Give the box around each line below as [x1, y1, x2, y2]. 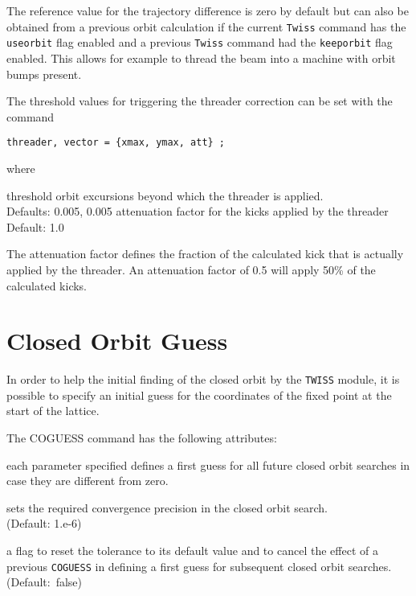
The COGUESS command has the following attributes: [6, 430, 277, 446]
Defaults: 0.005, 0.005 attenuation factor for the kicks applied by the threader [6, 203, 389, 220]
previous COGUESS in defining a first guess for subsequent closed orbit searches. [6, 557, 392, 574]
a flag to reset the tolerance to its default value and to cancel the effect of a [6, 542, 378, 559]
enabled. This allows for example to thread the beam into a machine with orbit [6, 49, 396, 66]
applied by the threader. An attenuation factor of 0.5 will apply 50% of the [6, 261, 376, 277]
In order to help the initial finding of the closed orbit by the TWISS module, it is [6, 371, 400, 388]
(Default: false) [6, 573, 83, 590]
